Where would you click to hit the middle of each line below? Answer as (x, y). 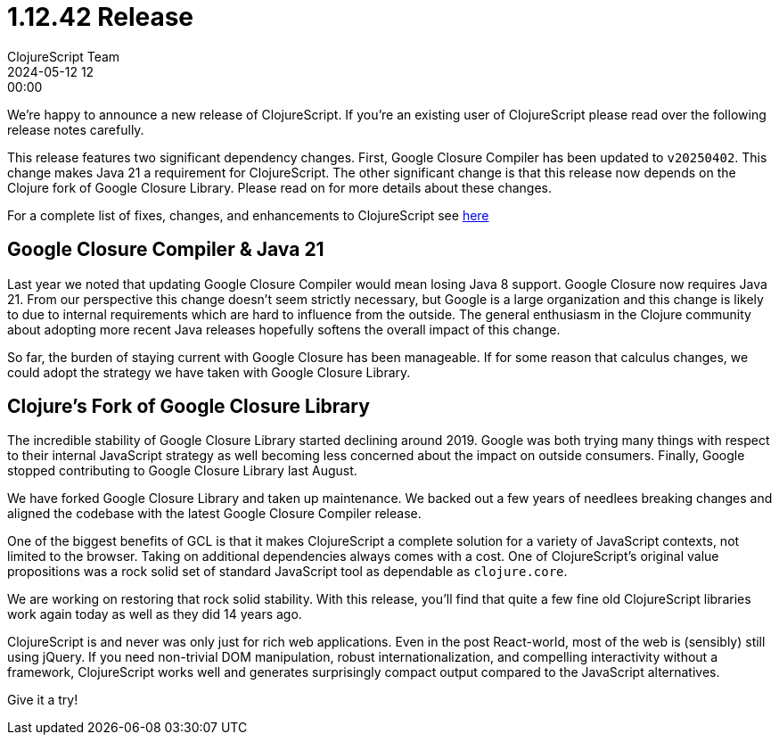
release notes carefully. (76, 129)
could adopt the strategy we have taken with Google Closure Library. (209, 372)
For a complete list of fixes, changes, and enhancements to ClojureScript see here (248, 215)
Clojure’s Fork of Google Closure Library (189, 407)
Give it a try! (43, 700)
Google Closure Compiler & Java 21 (166, 250)
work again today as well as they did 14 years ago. (155, 614)
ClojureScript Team (64, 56)
